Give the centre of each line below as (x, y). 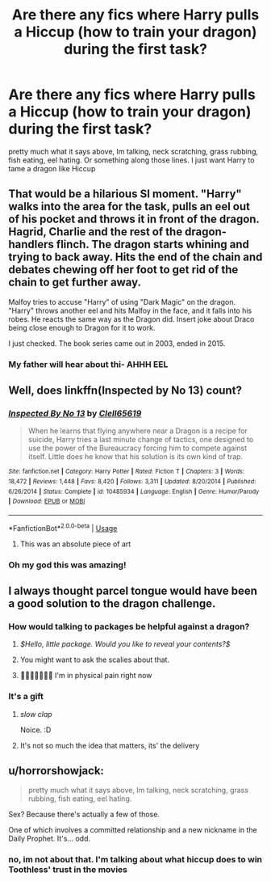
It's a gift (26, 697)
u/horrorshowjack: (56, 771)
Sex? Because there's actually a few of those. (84, 815)
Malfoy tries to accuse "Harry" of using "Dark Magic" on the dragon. (122, 301)
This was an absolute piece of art (75, 544)
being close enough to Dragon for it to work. (82, 327)
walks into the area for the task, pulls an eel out (129, 207)
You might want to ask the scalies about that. (95, 660)
